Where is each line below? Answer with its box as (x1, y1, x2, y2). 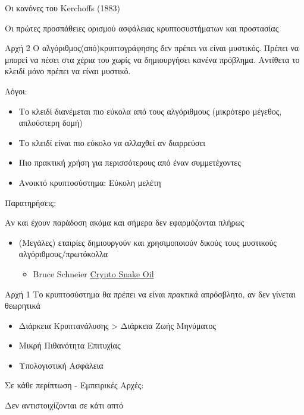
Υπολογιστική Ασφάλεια (18, 359, 104, 371)
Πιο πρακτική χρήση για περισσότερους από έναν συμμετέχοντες (18, 156, 241, 169)
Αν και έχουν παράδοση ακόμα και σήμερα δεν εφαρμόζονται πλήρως (5, 216, 245, 229)
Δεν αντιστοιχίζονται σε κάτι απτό (5, 399, 123, 411)
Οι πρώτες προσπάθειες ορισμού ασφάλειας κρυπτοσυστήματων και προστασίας (5, 21, 279, 34)
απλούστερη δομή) (18, 116, 83, 129)
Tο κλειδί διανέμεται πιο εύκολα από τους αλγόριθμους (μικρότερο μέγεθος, (18, 104, 282, 117)
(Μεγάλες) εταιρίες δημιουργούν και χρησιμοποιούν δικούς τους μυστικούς (18, 236, 277, 248)
